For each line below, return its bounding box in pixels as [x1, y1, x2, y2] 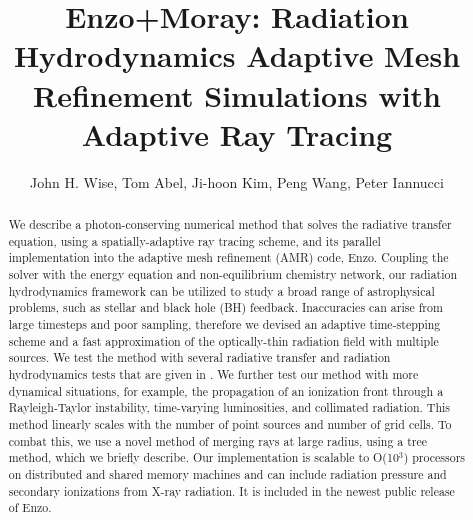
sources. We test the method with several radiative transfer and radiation [8, 349, 391, 366]
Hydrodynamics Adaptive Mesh [13, 35, 461, 76]
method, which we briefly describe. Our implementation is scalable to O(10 [8, 449, 399, 466]
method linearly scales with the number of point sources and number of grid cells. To [8, 415, 452, 432]
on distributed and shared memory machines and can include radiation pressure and [8, 465, 447, 482]
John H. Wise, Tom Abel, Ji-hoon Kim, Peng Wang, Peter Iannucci [30, 171, 444, 192]
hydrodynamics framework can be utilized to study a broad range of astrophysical [8, 282, 435, 299]
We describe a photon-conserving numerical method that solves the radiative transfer [8, 216, 452, 233]
